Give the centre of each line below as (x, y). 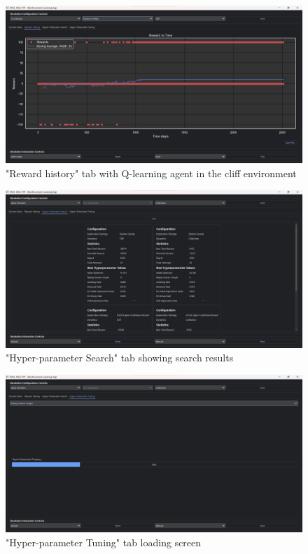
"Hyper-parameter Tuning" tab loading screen (104, 542)
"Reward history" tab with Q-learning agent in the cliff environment (151, 173)
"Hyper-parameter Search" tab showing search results (120, 358)
